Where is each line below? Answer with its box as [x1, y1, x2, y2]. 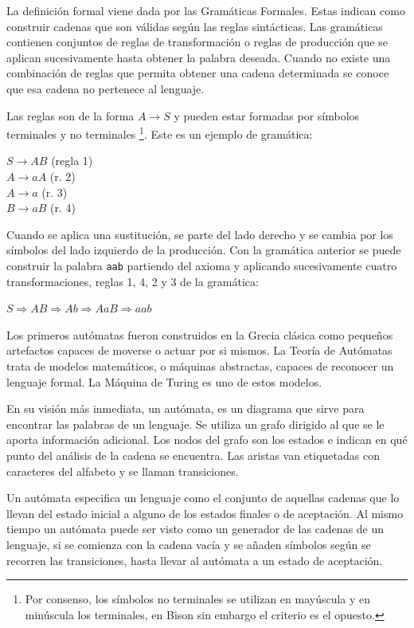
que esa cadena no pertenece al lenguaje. [6, 80, 205, 96]
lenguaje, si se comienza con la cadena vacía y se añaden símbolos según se [6, 536, 371, 552]
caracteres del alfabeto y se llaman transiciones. [6, 462, 239, 479]
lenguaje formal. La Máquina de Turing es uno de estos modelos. [6, 373, 322, 390]
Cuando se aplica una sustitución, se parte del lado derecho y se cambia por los [6, 226, 393, 242]
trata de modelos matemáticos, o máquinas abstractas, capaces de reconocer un [6, 358, 394, 374]
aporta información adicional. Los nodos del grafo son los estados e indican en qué [6, 431, 408, 448]
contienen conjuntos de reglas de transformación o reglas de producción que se [6, 33, 388, 50]
